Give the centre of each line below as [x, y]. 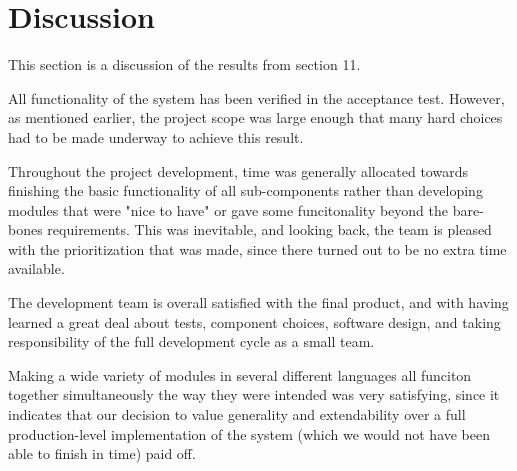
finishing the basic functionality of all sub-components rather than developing [245, 190]
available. [36, 268]
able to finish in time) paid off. [102, 453]
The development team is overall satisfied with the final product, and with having [258, 302]
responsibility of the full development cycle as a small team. [191, 341]
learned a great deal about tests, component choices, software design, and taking [254, 321]
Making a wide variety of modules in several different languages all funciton [240, 374]
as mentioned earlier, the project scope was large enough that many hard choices [255, 117]
